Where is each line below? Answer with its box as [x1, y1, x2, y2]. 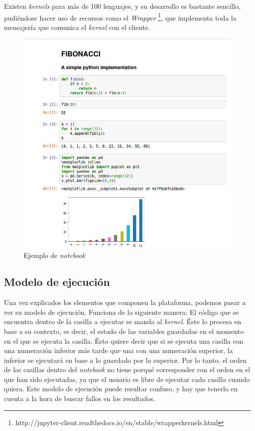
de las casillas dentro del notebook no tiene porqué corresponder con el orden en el [4, 364, 250, 375]
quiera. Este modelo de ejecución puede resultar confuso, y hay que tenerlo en [4, 383, 238, 394]
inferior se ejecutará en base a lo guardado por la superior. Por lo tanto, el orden [4, 355, 247, 365]
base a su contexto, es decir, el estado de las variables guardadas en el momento [4, 326, 244, 336]
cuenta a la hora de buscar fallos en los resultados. [4, 393, 155, 404]
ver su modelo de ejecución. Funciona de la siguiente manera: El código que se [4, 306, 239, 317]
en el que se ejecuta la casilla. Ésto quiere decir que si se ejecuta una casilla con [4, 335, 243, 346]
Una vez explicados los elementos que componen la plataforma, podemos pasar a [4, 297, 246, 307]
